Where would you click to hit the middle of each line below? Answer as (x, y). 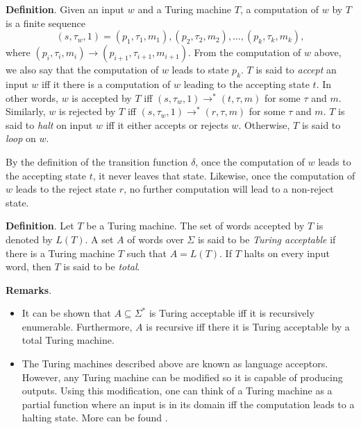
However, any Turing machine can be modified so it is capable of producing (182, 377)
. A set (99, 239)
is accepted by (102, 97)
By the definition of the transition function (97, 161)
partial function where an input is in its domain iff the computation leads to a (188, 404)
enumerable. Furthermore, (77, 326)
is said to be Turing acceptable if (267, 239)
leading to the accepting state (246, 84)
